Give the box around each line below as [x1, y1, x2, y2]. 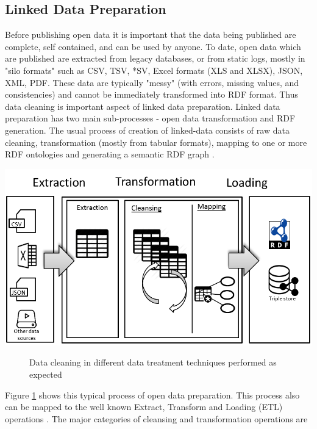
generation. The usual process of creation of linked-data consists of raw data [5, 123, 290, 136]
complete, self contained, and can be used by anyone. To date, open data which [5, 40, 301, 52]
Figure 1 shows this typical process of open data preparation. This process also [5, 388, 300, 401]
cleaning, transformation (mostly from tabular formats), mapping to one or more [5, 135, 307, 148]
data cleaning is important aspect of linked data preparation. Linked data [5, 99, 280, 112]
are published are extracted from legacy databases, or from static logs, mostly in [5, 52, 305, 65]
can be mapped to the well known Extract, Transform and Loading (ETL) [5, 400, 283, 413]
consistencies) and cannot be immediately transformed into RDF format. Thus [5, 88, 298, 101]
